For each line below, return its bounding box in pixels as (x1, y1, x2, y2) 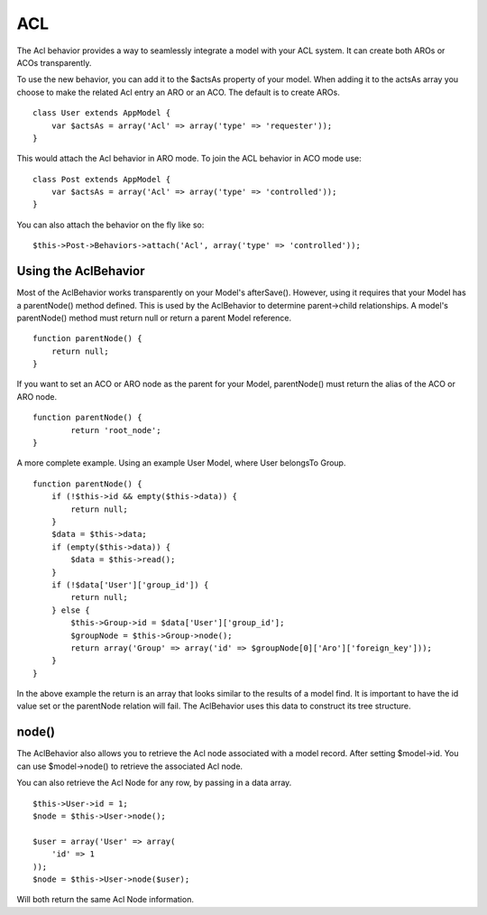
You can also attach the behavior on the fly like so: (16, 219, 205, 230)
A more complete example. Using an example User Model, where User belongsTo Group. (16, 457, 346, 468)
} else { (51, 605, 90, 615)
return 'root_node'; (70, 425, 161, 435)
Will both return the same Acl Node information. (16, 894, 194, 905)
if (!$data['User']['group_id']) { (51, 579, 209, 590)
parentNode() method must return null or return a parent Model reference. (16, 312, 292, 323)
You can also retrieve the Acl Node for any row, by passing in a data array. (16, 777, 292, 789)
